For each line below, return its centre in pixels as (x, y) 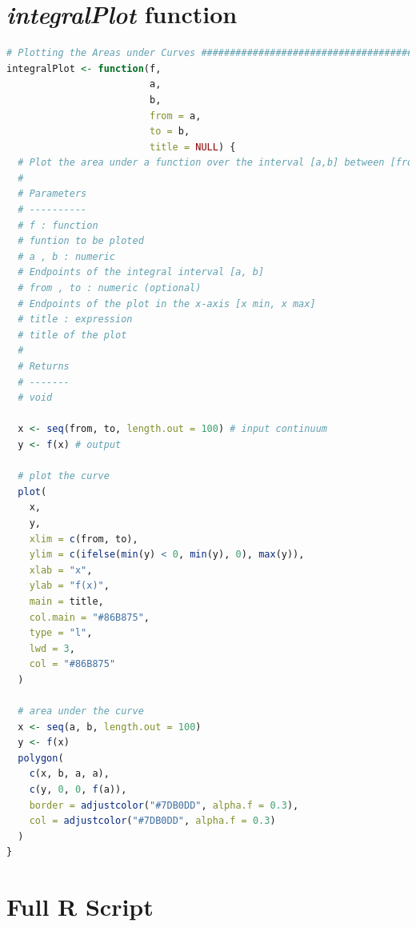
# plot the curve (64, 476)
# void (35, 398)
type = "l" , (61, 633)
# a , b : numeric (67, 256)
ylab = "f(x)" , (69, 586)
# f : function (58, 225)
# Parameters (52, 194)
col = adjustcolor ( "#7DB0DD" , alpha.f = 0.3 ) (152, 821)
